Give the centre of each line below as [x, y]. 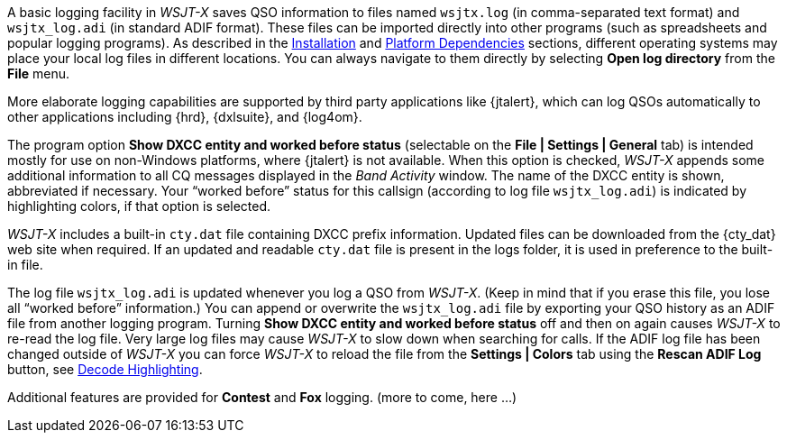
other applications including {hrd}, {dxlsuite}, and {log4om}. [185, 117]
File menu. [39, 73]
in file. [25, 265]
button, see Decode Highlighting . [105, 369]
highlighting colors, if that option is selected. [139, 206]
